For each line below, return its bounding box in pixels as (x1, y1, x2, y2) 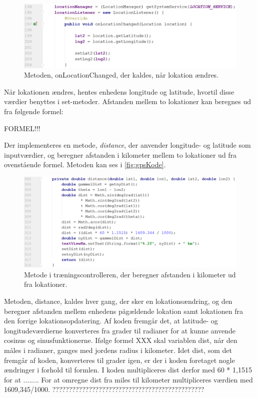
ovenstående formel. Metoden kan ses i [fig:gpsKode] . (4, 159, 166, 170)
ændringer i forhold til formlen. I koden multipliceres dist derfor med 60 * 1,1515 (4, 364, 252, 375)
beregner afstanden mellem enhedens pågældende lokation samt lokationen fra (4, 305, 243, 316)
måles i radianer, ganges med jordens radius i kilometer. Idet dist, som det (4, 344, 232, 355)
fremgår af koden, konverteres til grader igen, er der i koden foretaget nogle (4, 354, 235, 365)
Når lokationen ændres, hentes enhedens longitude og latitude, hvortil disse (4, 86, 234, 97)
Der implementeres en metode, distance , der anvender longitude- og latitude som (4, 140, 251, 150)
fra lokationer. (24, 279, 67, 289)
